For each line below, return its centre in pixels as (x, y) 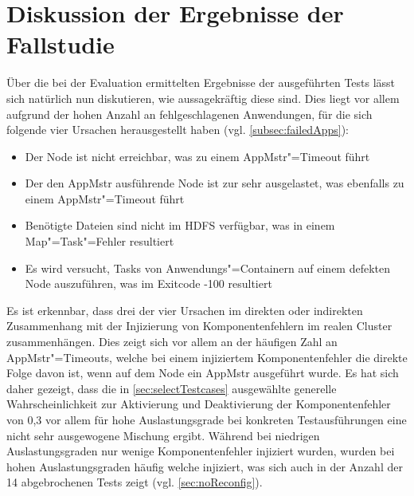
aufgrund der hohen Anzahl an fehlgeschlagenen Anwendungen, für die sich (189, 114)
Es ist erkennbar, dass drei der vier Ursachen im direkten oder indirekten (185, 310)
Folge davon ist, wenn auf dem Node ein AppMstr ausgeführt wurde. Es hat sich (203, 373)
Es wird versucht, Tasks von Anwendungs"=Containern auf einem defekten (208, 268)
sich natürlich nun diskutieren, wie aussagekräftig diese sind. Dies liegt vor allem (203, 98)
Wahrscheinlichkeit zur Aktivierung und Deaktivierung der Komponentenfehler (199, 404)
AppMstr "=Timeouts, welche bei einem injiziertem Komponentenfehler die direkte (207, 357)
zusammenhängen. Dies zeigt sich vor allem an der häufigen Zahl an (172, 342)
